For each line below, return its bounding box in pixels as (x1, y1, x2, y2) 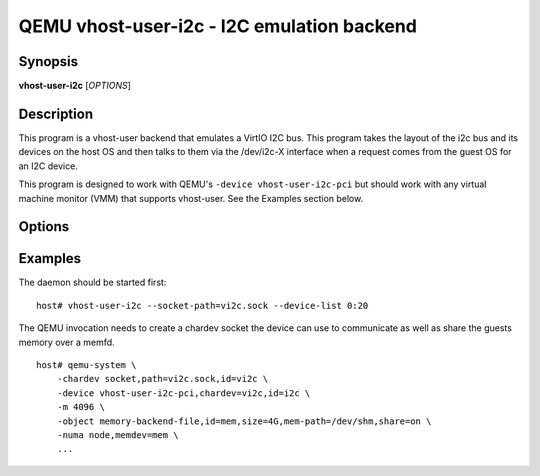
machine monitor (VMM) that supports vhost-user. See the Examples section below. (18, 192, 364, 204)
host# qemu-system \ (36, 360, 137, 371)
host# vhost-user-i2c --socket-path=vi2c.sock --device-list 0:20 (36, 300, 369, 311)
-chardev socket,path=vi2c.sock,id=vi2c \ (56, 373, 269, 385)
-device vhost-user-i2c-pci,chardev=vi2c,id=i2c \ (56, 387, 311, 399)
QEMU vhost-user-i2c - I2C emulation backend (18, 15, 417, 37)
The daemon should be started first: (18, 276, 167, 289)
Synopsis (18, 53, 79, 70)
